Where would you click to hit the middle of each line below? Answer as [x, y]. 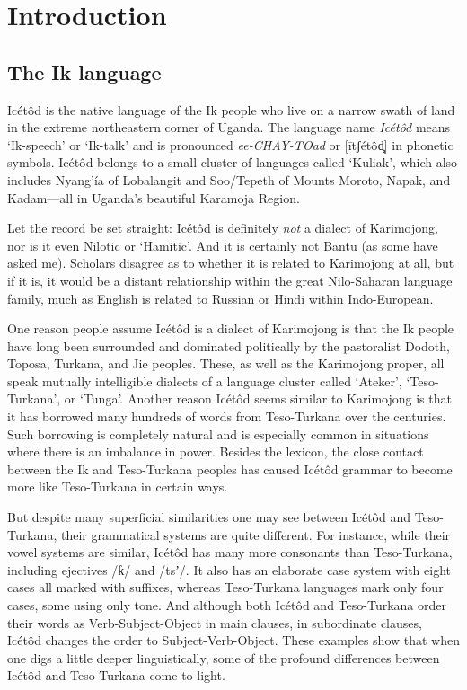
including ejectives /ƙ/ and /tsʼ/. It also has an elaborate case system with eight [229, 569]
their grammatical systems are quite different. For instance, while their [256, 534]
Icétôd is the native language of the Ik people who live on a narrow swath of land [231, 109]
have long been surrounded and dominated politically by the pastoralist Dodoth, [229, 345]
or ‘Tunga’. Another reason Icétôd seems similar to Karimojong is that [258, 398]
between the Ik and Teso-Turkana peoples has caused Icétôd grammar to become [230, 469]
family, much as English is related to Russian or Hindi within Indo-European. [220, 298]
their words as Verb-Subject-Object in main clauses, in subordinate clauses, [215, 622]
